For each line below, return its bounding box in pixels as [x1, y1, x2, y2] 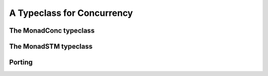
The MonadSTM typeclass [9, 42, 93, 51]
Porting [9, 58, 33, 67]
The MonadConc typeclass [9, 26, 95, 35]
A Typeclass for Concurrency [9, 7, 134, 18]
